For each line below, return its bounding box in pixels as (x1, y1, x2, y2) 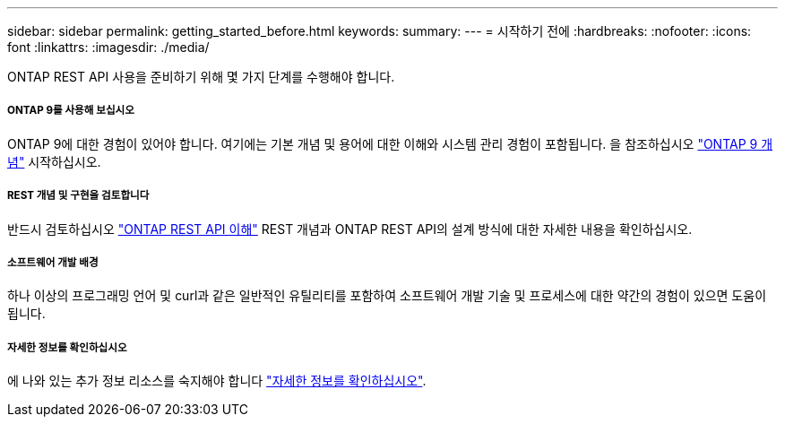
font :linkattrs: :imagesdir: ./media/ (7, 39, 210, 55)
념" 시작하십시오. (7, 153, 101, 169)
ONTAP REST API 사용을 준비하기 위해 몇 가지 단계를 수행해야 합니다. (7, 69, 395, 84)
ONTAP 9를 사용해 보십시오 (7, 104, 134, 117)
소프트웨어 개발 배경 (7, 255, 99, 269)
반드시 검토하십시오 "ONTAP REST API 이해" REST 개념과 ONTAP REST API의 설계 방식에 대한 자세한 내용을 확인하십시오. (7, 221, 693, 237)
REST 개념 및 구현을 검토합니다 (7, 189, 150, 203)
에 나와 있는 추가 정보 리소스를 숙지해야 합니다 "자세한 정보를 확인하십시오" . (7, 373, 427, 389)
